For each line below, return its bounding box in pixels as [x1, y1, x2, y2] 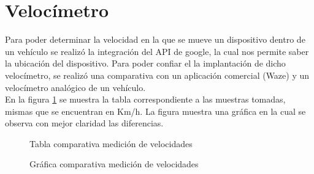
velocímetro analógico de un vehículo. [5, 81, 146, 93]
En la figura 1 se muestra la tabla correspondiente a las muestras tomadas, [5, 93, 286, 106]
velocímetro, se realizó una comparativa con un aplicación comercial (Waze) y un [5, 68, 310, 81]
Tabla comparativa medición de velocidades [29, 137, 193, 150]
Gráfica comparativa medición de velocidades [29, 158, 199, 170]
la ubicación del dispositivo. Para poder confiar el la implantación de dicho [5, 57, 286, 70]
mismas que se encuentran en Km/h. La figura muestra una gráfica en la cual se [5, 104, 306, 117]
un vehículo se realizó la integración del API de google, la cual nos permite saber [5, 45, 309, 57]
